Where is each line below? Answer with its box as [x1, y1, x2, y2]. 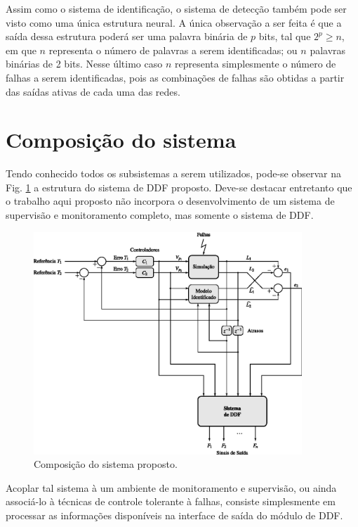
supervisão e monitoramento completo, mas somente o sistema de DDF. [6, 208, 314, 222]
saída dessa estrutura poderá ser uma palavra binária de [6, 29, 248, 44]
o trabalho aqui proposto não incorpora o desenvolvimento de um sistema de [6, 193, 335, 208]
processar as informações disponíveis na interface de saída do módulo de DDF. [6, 508, 343, 523]
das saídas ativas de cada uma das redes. [6, 84, 180, 99]
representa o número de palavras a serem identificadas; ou [48, 42, 298, 57]
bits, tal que [258, 29, 311, 44]
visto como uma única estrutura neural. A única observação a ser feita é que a [6, 15, 342, 30]
